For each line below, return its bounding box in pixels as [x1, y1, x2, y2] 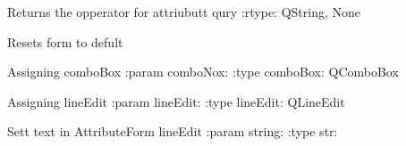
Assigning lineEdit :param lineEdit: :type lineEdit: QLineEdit [7, 92, 345, 110]
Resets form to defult [7, 32, 123, 51]
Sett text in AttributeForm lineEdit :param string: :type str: [7, 122, 338, 141]
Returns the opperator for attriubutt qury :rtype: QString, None [7, 3, 361, 20]
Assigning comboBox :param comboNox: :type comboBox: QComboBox [7, 62, 399, 81]
